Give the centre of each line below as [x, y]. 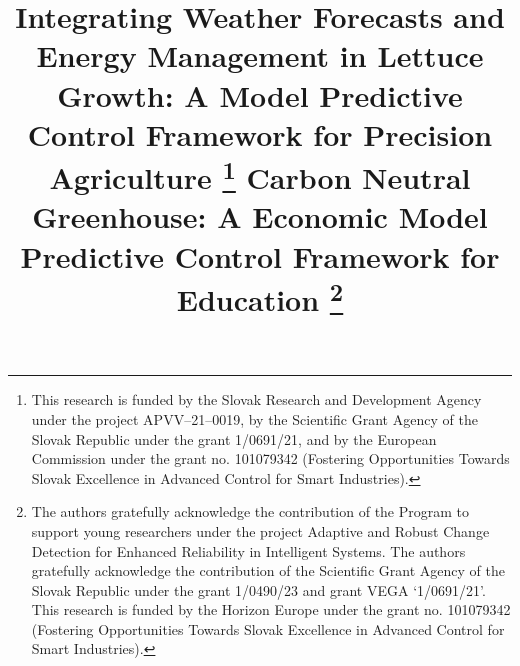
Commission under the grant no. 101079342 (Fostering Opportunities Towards [270, 458]
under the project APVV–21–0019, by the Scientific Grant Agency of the [254, 418]
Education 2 [260, 297]
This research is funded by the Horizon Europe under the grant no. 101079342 [271, 609]
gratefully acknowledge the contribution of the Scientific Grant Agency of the [268, 570]
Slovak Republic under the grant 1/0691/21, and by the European [234, 438]
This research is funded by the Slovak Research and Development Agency [256, 399]
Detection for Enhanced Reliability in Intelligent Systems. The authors [248, 550]
